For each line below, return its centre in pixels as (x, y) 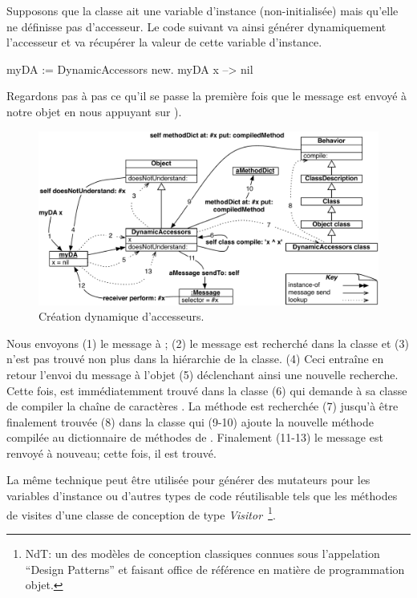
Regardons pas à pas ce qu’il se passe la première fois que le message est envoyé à (207, 96)
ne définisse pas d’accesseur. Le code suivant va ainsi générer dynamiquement (196, 26)
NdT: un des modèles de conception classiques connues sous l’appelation (202, 553)
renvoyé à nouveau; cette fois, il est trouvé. (111, 453)
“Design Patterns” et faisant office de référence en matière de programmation (215, 569)
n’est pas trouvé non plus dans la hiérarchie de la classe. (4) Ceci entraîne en (195, 359)
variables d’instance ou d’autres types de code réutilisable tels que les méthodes (202, 496)
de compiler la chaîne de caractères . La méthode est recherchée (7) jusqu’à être (202, 406)
